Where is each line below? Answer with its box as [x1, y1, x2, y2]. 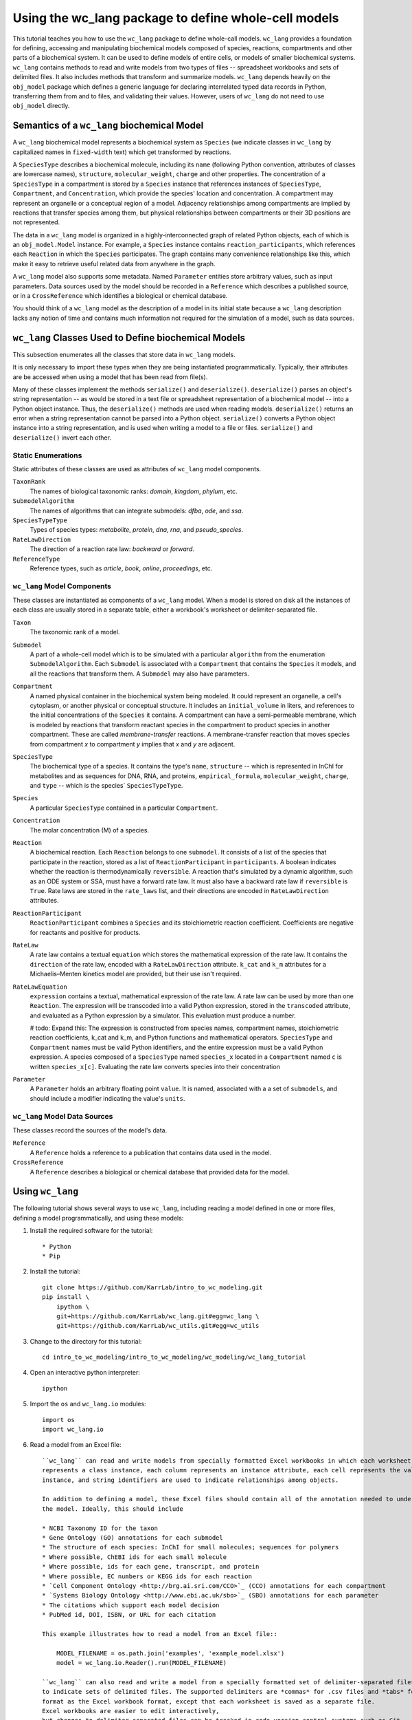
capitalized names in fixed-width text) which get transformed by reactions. [12, 148, 231, 156]
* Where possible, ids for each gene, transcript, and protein [42, 1562, 260, 1571]
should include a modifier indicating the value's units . [30, 1094, 185, 1102]
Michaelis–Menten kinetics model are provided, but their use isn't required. [30, 970, 242, 978]
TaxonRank [12, 478, 46, 486]
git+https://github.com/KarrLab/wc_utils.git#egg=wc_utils [56, 1322, 260, 1330]
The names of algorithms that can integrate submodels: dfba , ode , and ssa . [30, 506, 244, 515]
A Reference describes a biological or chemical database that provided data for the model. [30, 1168, 290, 1176]
